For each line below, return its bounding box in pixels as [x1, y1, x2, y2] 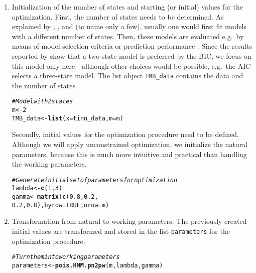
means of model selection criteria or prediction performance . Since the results [12, 41, 252, 51]
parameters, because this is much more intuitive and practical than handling [12, 149, 247, 159]
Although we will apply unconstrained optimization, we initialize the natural [12, 139, 248, 149]
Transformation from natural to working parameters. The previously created [12, 216, 247, 226]
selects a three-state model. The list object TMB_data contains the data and [12, 70, 243, 81]
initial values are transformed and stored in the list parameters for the [12, 225, 230, 236]
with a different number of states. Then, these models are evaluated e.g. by [12, 31, 244, 41]
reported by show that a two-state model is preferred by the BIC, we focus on [12, 50, 251, 61]
